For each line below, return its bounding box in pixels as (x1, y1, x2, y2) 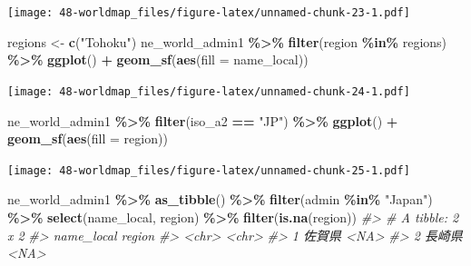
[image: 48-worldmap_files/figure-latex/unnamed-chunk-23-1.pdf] (7, 6, 410, 19)
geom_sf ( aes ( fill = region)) (7, 129, 168, 148)
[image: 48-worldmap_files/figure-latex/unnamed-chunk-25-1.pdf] (7, 163, 410, 177)
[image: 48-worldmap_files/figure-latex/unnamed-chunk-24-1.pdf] (7, 84, 410, 98)
